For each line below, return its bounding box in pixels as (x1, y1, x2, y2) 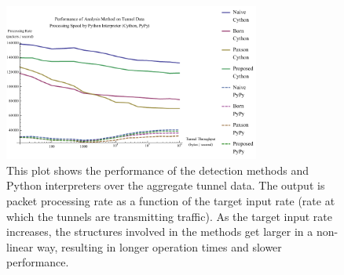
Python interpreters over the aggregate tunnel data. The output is (6, 177, 325, 194)
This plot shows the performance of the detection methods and (6, 161, 309, 178)
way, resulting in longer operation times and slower (36, 238, 282, 255)
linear (6, 238, 34, 255)
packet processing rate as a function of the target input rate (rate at (6, 192, 335, 208)
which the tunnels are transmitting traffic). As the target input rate (6, 208, 332, 224)
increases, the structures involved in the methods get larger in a (6, 223, 313, 240)
